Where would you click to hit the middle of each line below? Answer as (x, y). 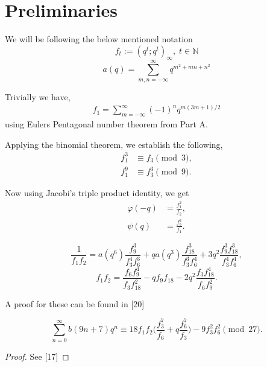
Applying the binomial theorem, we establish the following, (114, 144)
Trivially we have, (38, 96)
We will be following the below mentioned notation (99, 39)
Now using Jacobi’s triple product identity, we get (97, 193)
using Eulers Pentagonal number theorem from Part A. (106, 124)
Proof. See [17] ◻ (37, 356)
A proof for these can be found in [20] (75, 303)
